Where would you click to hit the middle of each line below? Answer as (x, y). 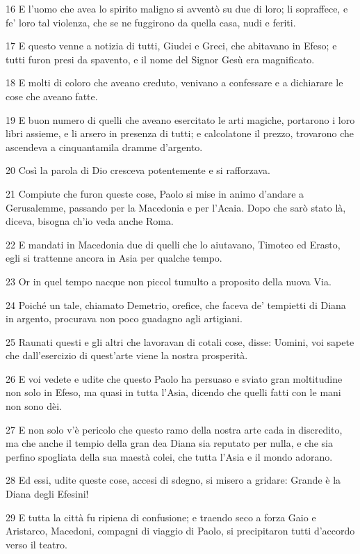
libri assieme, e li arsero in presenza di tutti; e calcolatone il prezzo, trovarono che (180, 133)
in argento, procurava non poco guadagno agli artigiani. (124, 318)
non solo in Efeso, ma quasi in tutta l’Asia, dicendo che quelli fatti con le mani (173, 392)
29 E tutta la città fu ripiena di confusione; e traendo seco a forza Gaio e (161, 517)
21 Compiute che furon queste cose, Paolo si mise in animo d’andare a (155, 193)
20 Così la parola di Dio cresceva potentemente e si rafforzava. (138, 170)
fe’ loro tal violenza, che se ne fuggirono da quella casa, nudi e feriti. (151, 22)
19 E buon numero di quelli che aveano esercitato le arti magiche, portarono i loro (180, 119)
